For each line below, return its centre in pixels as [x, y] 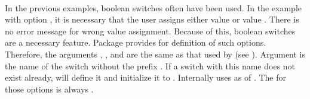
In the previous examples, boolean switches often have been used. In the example [153, 7]
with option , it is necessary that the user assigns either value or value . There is [152, 19]
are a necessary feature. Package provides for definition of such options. [136, 42]
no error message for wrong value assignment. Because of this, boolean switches [150, 31]
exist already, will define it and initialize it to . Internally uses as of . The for [145, 77]
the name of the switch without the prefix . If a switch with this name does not [150, 66]
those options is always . [49, 89]
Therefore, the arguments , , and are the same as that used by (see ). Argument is [155, 54]
